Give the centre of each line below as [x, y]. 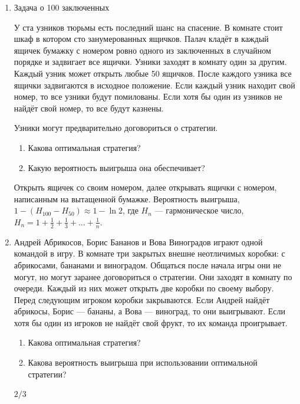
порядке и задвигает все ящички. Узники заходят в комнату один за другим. [150, 62]
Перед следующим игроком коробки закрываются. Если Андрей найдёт [142, 299]
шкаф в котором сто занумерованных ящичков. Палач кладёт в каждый [141, 39]
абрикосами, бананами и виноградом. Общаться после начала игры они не [147, 265]
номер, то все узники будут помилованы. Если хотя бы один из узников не [148, 96]
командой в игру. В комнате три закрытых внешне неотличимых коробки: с [149, 253]
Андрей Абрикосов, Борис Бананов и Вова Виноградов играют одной [138, 242]
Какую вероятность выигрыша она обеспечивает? [116, 167]
